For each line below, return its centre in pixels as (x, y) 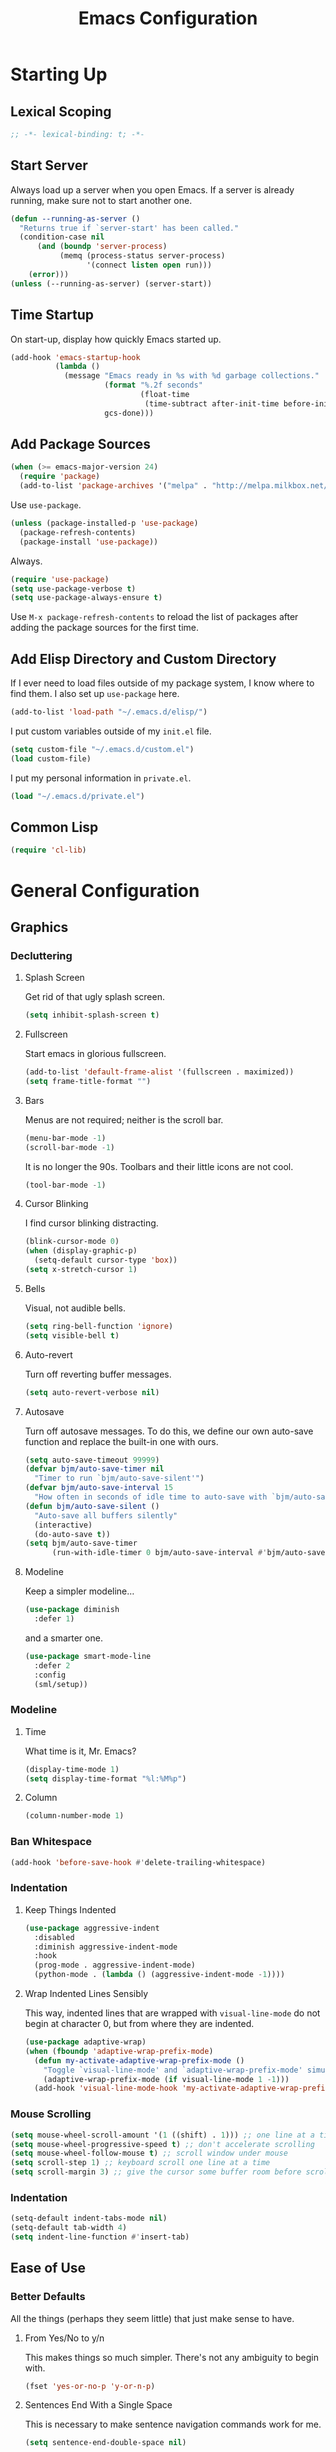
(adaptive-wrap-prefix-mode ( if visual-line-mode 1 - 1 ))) (166, 2079)
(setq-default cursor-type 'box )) (106, 1260)
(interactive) (63, 1525)
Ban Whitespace (51, 1842)
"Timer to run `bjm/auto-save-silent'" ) (119, 1478)
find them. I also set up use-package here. (95, 694)
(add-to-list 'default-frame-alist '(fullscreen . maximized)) (159, 1072)
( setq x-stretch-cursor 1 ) (81, 1270)
